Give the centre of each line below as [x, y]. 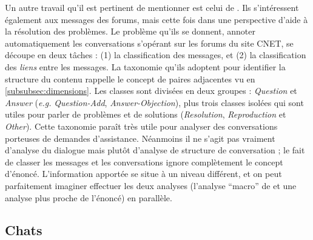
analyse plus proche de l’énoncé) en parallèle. [89, 197]
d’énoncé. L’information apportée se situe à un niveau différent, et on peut [143, 174]
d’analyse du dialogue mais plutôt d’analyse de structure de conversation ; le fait [155, 150]
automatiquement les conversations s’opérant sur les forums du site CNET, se [149, 43]
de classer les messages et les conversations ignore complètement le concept [144, 162]
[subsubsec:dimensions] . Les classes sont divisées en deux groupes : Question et [151, 91]
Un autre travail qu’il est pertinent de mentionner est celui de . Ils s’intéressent [152, 7]
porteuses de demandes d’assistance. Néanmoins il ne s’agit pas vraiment [140, 138]
